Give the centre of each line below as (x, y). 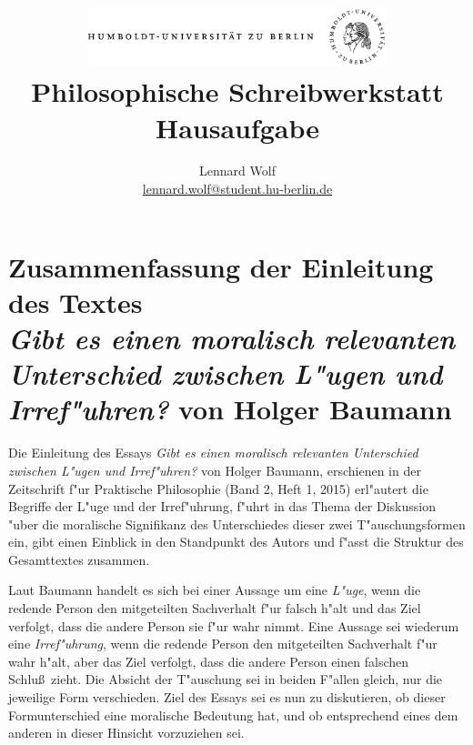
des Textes (75, 302)
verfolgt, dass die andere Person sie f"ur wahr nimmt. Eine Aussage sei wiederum (234, 625)
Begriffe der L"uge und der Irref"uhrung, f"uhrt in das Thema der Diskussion (222, 506)
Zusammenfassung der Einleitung (221, 266)
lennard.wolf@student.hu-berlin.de (237, 189)
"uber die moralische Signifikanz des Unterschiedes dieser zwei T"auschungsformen (237, 524)
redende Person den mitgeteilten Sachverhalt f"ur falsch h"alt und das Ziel (215, 608)
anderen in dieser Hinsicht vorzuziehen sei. (126, 733)
